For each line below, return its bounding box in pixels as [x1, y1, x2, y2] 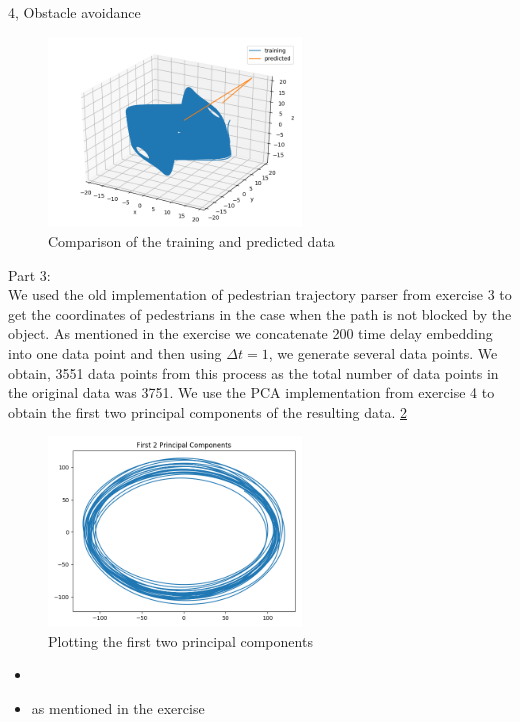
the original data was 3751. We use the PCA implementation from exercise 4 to [8, 382, 495, 403]
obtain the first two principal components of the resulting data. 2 [8, 401, 407, 422]
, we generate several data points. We [268, 342, 498, 363]
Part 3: [8, 264, 51, 285]
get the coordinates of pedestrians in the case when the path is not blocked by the [8, 303, 512, 324]
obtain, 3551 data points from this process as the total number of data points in [8, 362, 499, 383]
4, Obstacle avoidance [8, 2, 141, 22]
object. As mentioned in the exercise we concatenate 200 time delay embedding [8, 323, 493, 344]
